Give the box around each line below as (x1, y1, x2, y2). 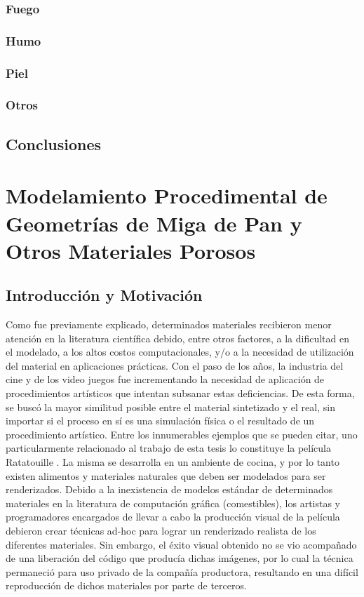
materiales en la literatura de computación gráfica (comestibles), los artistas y (6, 495, 341, 510)
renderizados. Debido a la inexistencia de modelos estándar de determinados (6, 482, 333, 497)
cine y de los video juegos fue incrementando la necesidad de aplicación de (6, 372, 325, 387)
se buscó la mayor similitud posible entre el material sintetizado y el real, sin (6, 399, 335, 414)
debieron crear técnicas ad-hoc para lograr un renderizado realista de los (6, 523, 316, 538)
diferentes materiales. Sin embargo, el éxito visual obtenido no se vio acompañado (6, 537, 357, 551)
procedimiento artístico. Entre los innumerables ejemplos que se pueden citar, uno (6, 427, 358, 441)
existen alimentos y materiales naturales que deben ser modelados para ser (6, 468, 326, 483)
